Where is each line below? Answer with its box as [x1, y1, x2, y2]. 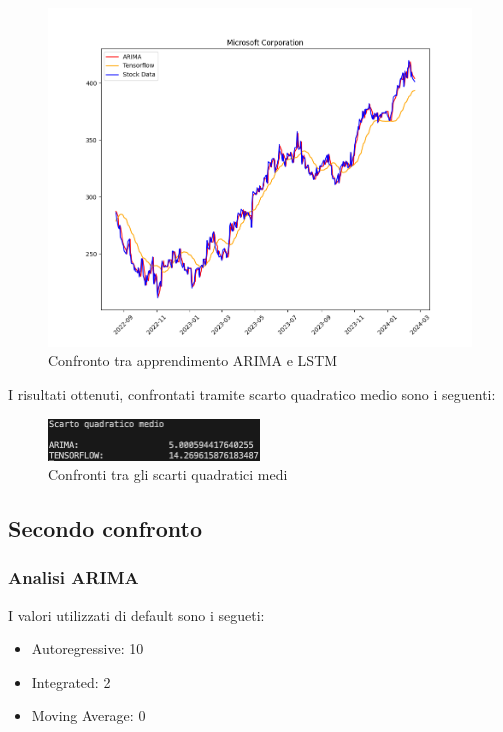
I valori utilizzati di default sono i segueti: [8, 604, 265, 625]
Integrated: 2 [31, 671, 111, 692]
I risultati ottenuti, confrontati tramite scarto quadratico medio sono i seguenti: [8, 384, 496, 405]
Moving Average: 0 [31, 705, 146, 726]
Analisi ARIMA [8, 565, 139, 590]
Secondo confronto [8, 513, 203, 544]
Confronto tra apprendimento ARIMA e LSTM [48, 350, 338, 371]
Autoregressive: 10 [31, 638, 144, 659]
